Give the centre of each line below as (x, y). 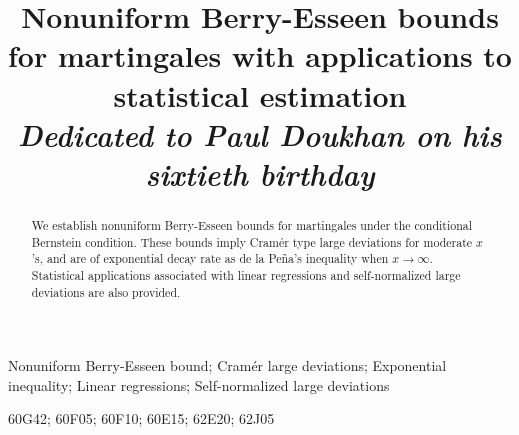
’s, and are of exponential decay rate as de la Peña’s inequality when (210, 258)
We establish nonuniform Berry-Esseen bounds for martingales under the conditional (252, 224)
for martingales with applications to (260, 55)
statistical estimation (260, 94)
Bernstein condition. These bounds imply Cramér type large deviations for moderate (252, 241)
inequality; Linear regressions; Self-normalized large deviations (199, 384)
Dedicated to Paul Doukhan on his (260, 134)
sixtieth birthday (260, 173)
